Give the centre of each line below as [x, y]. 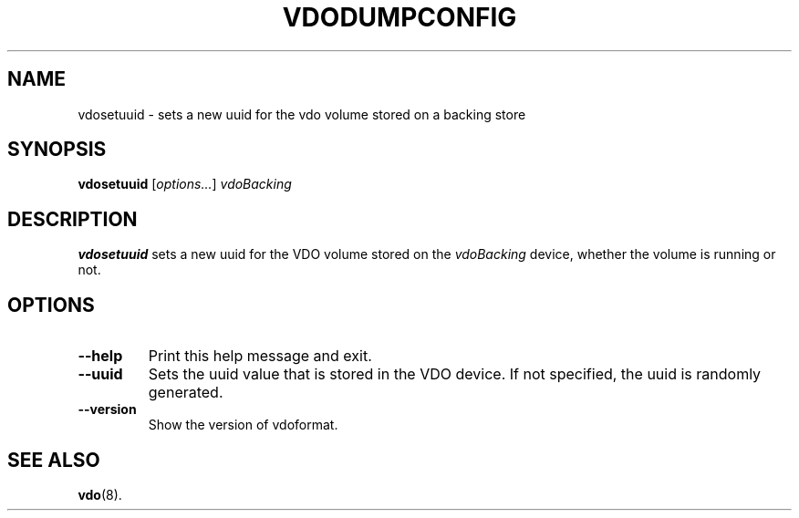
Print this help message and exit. [260, 356]
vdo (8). [100, 494]
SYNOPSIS [57, 150]
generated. [186, 393]
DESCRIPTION [73, 219]
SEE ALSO [54, 460]
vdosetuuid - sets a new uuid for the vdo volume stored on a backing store [302, 114]
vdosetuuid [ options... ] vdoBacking [185, 184]
